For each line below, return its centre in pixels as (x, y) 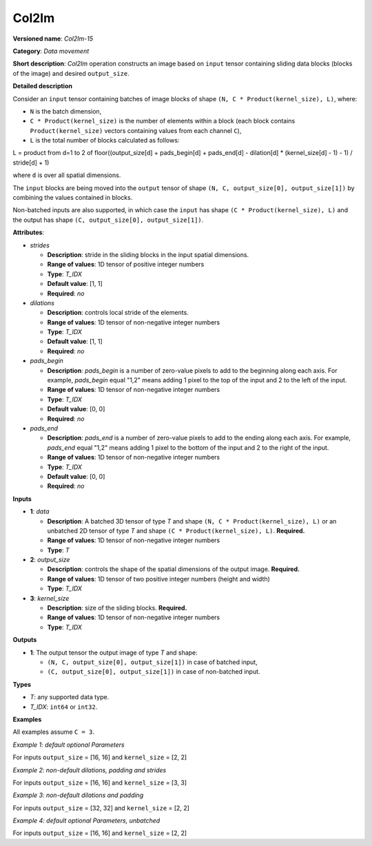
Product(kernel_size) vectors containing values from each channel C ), (136, 130)
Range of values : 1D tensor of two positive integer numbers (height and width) (158, 579)
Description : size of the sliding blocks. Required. (117, 608)
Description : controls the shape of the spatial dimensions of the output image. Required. (173, 569)
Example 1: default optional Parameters (69, 745)
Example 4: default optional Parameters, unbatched (86, 821)
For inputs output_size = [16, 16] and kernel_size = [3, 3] (100, 783)
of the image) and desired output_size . (71, 73)
